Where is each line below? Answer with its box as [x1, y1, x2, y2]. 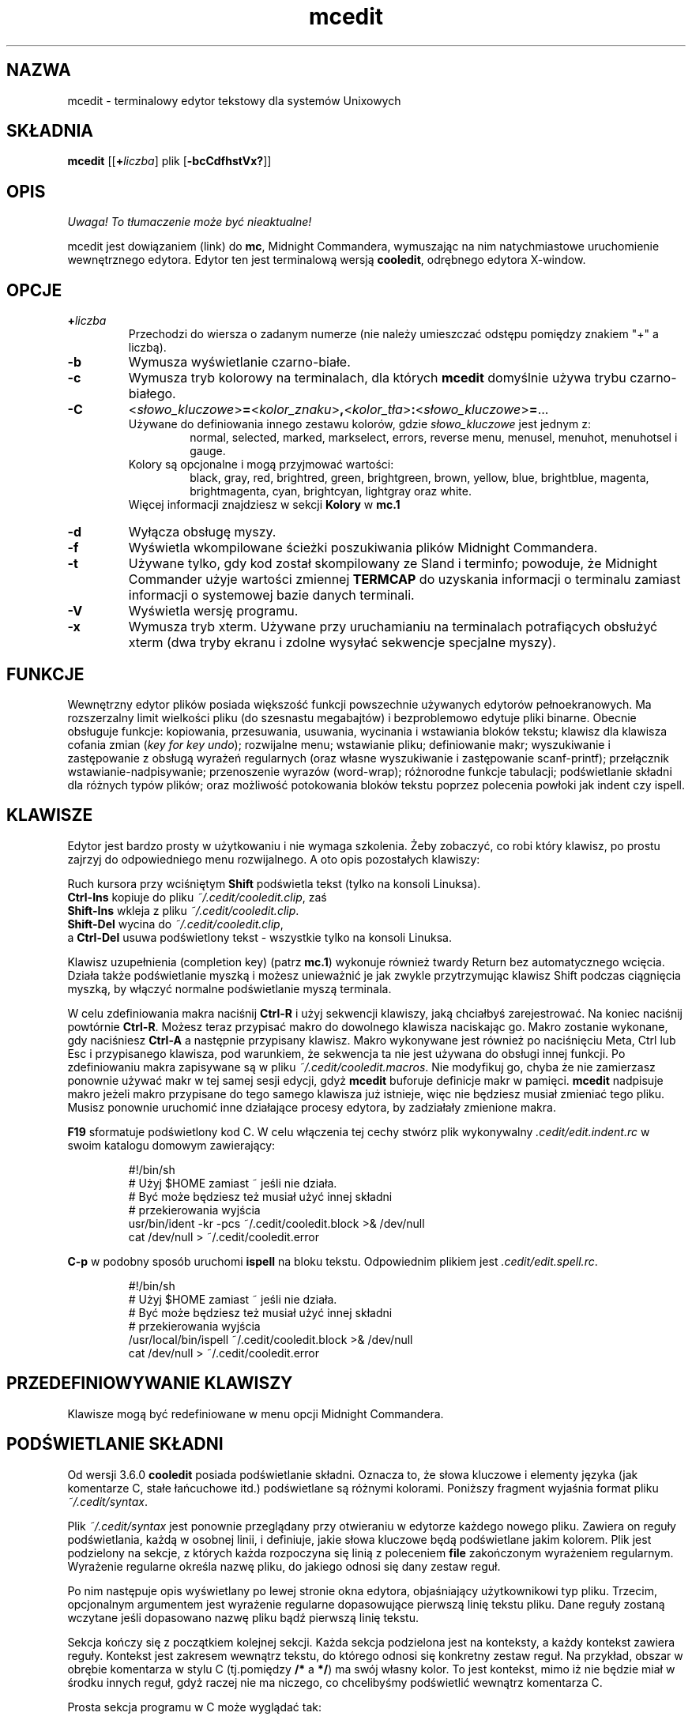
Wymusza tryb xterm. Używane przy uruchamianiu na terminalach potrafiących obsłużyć [128, 619, 658, 635]
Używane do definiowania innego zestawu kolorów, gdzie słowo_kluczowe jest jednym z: [128, 417, 592, 431]
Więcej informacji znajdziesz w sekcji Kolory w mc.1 [128, 498, 401, 512]
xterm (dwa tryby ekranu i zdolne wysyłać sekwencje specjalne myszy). [128, 634, 556, 651]
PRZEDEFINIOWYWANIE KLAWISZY [6, 1373, 293, 1394]
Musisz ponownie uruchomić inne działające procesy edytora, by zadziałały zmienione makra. [67, 1100, 556, 1114]
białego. [128, 386, 176, 402]
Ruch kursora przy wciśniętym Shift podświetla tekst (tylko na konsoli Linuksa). [67, 876, 481, 890]
